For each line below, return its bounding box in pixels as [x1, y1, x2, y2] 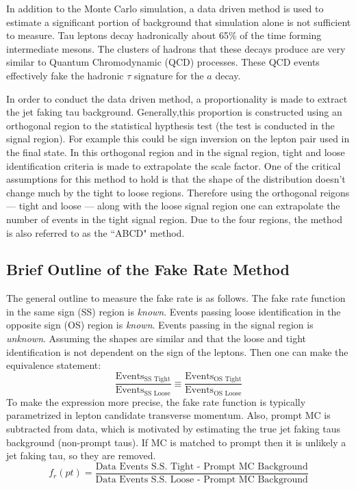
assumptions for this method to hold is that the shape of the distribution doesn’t [6, 172, 346, 186]
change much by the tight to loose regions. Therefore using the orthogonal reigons [6, 185, 350, 199]
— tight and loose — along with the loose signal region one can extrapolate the [6, 198, 340, 213]
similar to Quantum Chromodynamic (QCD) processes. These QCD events [6, 55, 320, 69]
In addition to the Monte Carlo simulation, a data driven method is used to [6, 1, 324, 15]
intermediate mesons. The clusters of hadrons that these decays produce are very [6, 41, 346, 55]
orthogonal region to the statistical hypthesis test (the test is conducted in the [6, 118, 335, 132]
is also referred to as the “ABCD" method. [6, 225, 185, 240]
